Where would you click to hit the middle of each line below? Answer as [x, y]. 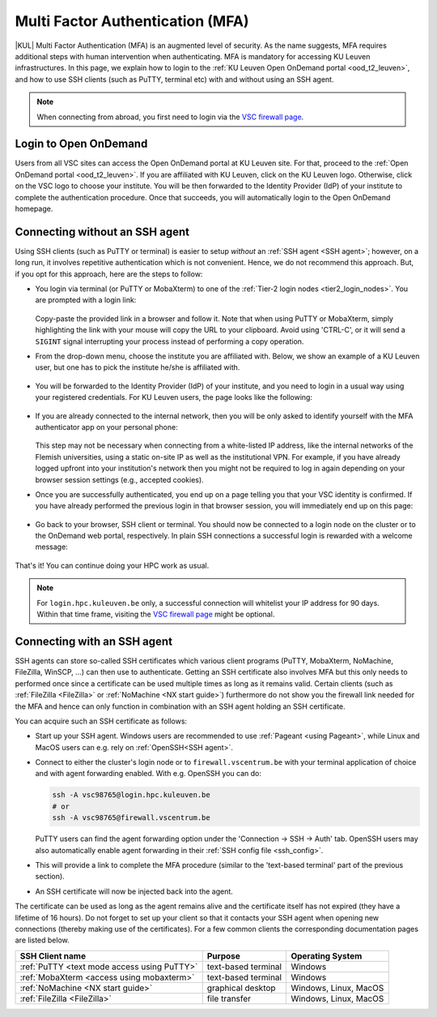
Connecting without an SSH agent [102, 232]
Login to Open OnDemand [81, 144]
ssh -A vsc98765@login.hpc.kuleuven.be [131, 795]
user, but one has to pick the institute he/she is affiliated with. [138, 367]
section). [50, 877]
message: [51, 547]
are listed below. [42, 940]
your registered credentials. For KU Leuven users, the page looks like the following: [174, 397]
